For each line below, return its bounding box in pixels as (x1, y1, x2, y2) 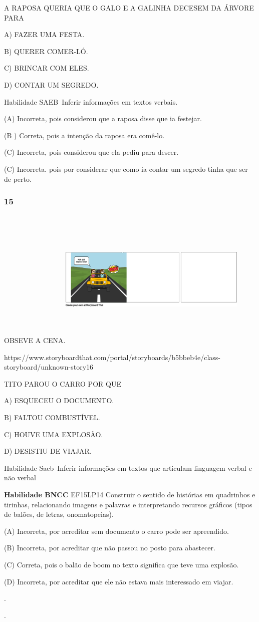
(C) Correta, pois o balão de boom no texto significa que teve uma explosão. (4, 559, 239, 569)
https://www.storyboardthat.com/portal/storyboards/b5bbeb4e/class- (4, 352, 220, 362)
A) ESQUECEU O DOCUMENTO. (4, 395, 114, 406)
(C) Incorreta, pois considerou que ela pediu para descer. (4, 147, 179, 157)
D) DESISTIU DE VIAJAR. (4, 446, 92, 456)
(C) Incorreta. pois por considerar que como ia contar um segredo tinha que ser (4, 163, 248, 174)
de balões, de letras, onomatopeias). (4, 509, 114, 519)
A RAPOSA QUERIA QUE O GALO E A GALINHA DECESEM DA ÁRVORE (4, 3, 254, 13)
